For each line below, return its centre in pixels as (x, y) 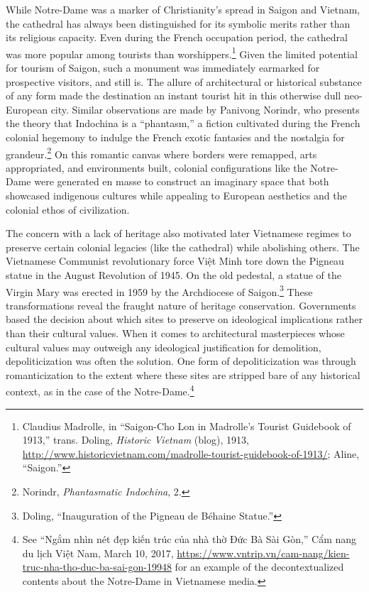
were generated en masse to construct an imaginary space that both (182, 181)
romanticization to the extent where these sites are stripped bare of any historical (183, 374)
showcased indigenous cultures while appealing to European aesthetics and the (176, 196)
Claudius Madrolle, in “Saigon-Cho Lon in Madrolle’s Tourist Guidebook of (187, 426)
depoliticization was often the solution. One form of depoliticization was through (181, 361)
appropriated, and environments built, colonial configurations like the (156, 167)
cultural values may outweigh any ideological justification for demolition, (164, 347)
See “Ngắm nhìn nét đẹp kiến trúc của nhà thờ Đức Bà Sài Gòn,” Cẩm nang (189, 539)
